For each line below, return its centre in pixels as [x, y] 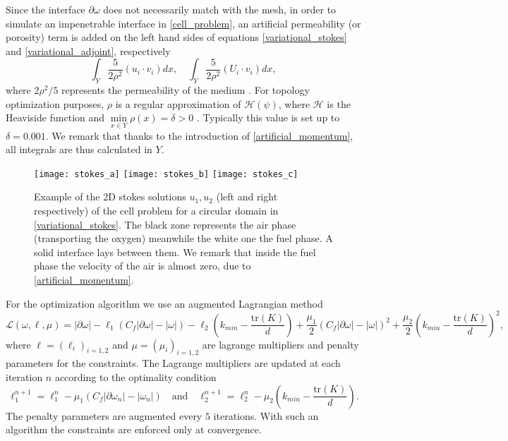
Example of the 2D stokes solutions [110, 197]
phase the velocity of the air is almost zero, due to [143, 266]
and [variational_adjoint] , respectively [88, 50]
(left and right [247, 197]
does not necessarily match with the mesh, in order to [220, 9]
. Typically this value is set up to [268, 117]
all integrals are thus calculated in [79, 149]
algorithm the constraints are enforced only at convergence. [134, 429]
